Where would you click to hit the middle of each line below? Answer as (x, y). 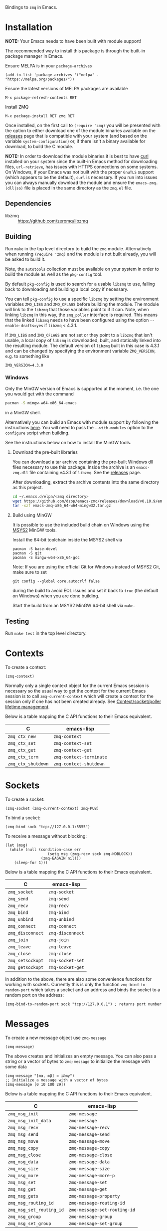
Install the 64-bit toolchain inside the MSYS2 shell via (67, 540)
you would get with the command (39, 394)
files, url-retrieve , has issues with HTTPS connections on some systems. (82, 167)
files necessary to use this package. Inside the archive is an (74, 467)
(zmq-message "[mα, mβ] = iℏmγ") (40, 1076)
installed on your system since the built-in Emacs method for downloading (82, 161)
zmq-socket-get (66, 967)
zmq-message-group (91, 1217)
